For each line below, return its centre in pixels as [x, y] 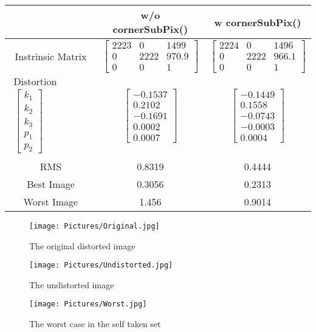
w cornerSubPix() [258, 22]
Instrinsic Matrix [51, 57]
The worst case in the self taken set [95, 324]
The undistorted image [72, 284]
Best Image [51, 184]
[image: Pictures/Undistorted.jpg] [101, 265]
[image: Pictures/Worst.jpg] [88, 304]
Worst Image [51, 201]
